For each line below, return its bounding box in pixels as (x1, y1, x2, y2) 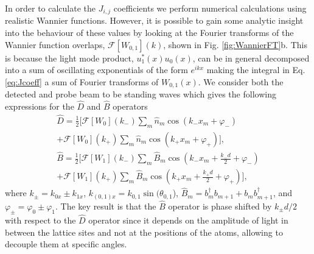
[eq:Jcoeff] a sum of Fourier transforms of (5, 75, 159, 88)
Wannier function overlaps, (5, 38, 105, 51)
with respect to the (5, 214, 76, 227)
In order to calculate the (5, 2, 96, 14)
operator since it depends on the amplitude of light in (88, 214, 288, 227)
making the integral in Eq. (206, 63, 305, 76)
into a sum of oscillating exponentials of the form (5, 63, 188, 76)
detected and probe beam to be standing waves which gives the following (5, 88, 276, 101)
